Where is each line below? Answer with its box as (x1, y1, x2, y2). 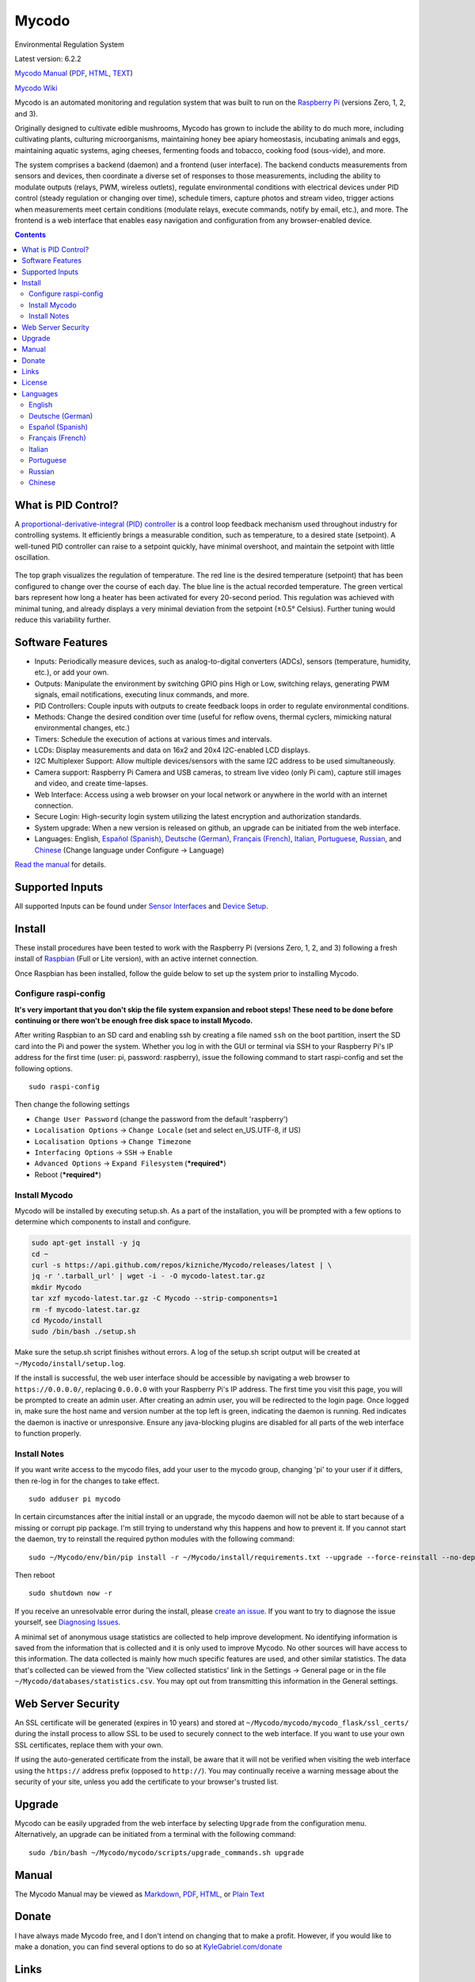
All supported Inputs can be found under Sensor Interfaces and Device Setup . (14, 901, 268, 911)
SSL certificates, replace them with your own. (14, 1740, 164, 1750)
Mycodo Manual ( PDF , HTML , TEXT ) (14, 68, 134, 78)
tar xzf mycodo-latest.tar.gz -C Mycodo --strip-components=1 (31, 1294, 278, 1303)
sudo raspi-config (28, 1082, 101, 1092)
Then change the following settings (14, 1100, 130, 1109)
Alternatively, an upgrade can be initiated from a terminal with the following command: (14, 1830, 296, 1839)
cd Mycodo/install (31, 1316, 103, 1326)
